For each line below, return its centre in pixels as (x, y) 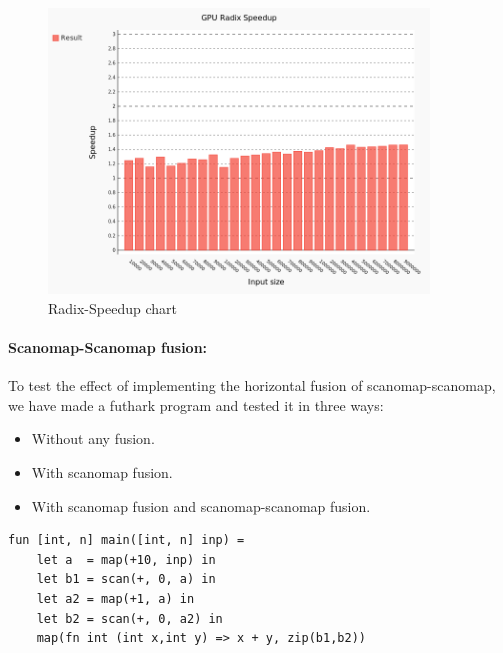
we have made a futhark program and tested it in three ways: (196, 404)
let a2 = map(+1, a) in (115, 598)
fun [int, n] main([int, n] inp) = (126, 540)
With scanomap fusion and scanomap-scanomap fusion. (201, 505)
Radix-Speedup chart (112, 307)
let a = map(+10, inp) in (126, 559)
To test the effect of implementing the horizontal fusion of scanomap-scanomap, (252, 385)
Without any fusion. (93, 438)
